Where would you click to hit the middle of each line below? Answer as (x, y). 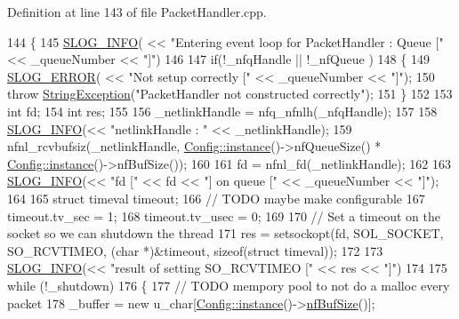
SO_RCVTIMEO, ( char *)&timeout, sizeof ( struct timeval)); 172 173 (195, 250)
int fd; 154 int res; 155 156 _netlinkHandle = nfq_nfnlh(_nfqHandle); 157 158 (222, 111)
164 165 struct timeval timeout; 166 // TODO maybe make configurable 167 (216, 198)
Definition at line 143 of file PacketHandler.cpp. (137, 12)
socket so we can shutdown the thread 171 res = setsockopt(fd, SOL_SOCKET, (225, 233)
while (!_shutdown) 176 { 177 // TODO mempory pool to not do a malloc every (229, 285)
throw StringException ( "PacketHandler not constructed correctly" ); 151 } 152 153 (230, 94)
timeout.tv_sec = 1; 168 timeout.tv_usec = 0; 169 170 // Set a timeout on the (224, 215)
